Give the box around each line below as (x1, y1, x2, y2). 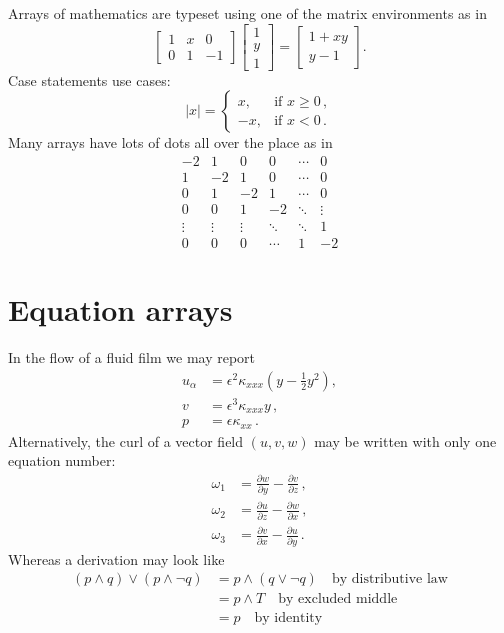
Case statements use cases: (8, 69, 171, 90)
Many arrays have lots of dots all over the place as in (8, 132, 333, 153)
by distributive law (331, 572, 448, 587)
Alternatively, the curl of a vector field (8, 430, 244, 451)
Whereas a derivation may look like (8, 548, 225, 569)
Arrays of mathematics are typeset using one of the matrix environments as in (8, 3, 487, 23)
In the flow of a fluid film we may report (8, 347, 256, 368)
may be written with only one (314, 430, 497, 451)
